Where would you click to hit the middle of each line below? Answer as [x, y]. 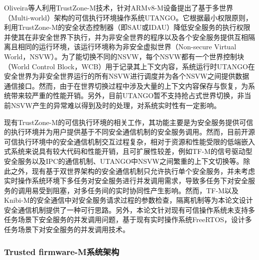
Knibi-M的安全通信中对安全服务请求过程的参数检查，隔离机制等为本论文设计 [129, 200]
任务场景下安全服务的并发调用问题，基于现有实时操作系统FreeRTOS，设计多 [128, 219]
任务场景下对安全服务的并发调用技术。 [67, 229]
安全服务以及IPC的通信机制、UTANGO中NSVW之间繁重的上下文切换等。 [124, 161]
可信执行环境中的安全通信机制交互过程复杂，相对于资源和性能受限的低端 [123, 141]
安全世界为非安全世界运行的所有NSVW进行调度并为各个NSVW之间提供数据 [127, 76]
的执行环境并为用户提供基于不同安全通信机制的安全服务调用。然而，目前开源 [129, 132]
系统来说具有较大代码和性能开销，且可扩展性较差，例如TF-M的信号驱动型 [131, 151]
